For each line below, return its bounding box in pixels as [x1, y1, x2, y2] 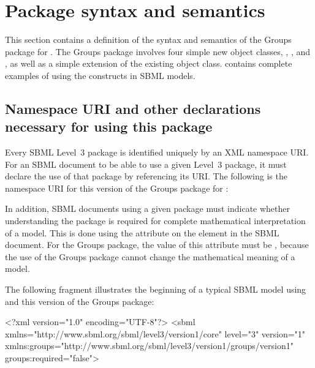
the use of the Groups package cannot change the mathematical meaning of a [5, 250, 295, 263]
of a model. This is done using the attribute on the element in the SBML [5, 226, 279, 239]
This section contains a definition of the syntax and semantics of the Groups [5, 33, 292, 46]
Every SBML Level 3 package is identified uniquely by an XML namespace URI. [5, 146, 309, 159]
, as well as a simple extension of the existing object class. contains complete [5, 57, 292, 70]
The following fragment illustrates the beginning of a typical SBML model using [5, 283, 306, 296]
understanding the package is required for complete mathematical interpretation [5, 214, 306, 227]
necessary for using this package [5, 117, 213, 136]
